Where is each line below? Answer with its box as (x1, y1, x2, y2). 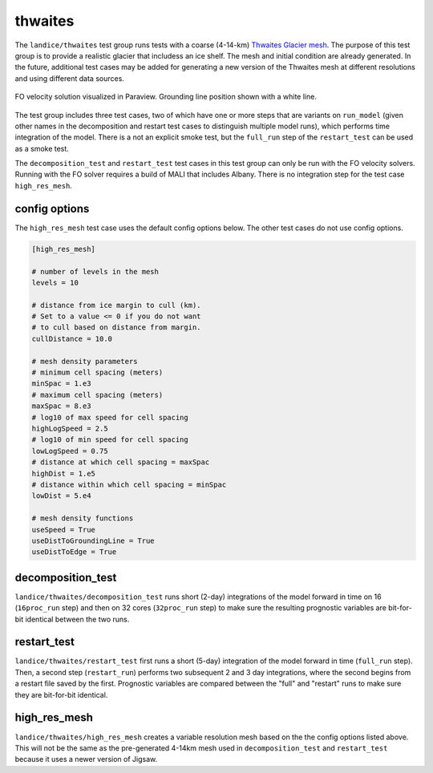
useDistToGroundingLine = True (31, 536, 156, 545)
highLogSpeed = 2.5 (31, 423, 108, 433)
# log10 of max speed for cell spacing (31, 413, 188, 422)
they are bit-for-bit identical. (14, 690, 108, 699)
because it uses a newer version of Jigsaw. (14, 755, 158, 764)
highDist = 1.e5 (31, 469, 96, 478)
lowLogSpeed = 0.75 (31, 446, 108, 455)
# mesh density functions (31, 514, 134, 523)
